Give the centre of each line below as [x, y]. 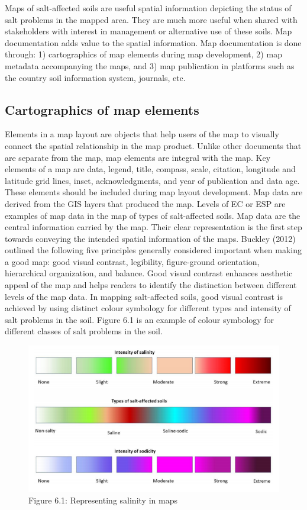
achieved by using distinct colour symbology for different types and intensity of [148, 308]
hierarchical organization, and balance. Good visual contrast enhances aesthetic [149, 273]
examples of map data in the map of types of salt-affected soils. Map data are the [153, 215]
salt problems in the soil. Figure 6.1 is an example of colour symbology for [139, 319]
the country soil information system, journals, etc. [95, 77]
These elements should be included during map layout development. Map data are [154, 192]
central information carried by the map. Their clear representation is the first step [153, 227]
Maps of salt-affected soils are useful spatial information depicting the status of [148, 8]
